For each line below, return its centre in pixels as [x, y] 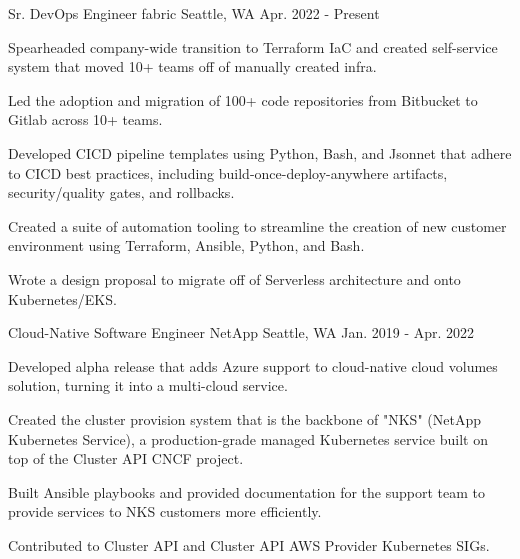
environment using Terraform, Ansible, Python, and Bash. [186, 245]
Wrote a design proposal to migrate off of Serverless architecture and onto [234, 278]
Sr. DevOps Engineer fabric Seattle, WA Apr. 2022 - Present [194, 13]
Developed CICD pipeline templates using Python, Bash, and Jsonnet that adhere [260, 152]
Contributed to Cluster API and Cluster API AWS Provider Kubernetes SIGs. [249, 544]
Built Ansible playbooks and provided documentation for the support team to [246, 491]
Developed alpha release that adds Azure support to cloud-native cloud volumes [253, 365]
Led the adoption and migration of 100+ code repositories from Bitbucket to [243, 99]
